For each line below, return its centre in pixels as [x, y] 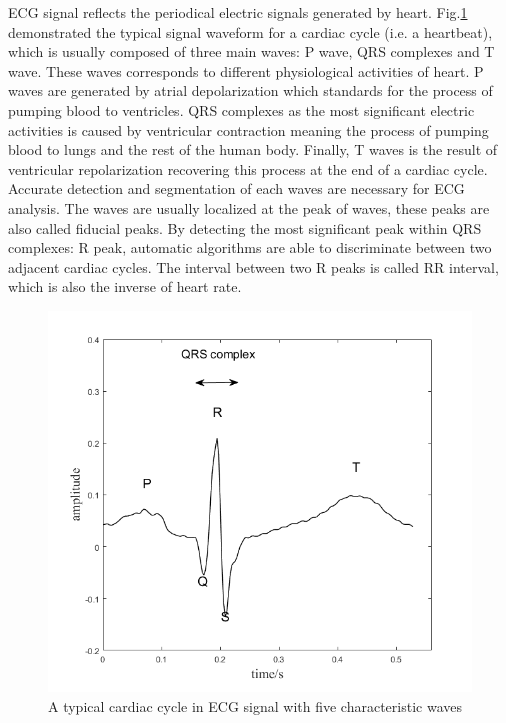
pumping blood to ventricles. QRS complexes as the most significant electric [241, 109]
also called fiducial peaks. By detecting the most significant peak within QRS [245, 227]
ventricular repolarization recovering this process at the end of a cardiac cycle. [248, 168]
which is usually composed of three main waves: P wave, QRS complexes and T [251, 51]
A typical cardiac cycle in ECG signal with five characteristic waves [255, 705]
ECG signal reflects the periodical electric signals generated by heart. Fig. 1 [238, 12]
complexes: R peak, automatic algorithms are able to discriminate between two [250, 247]
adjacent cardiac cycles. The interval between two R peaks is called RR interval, [253, 266]
